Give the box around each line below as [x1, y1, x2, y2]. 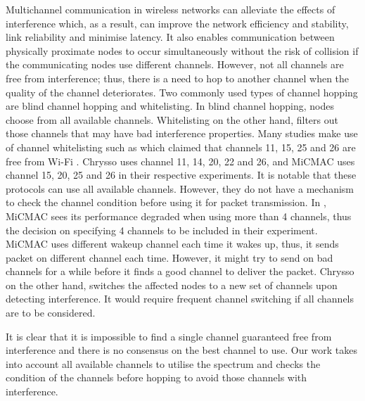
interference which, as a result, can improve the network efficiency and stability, [6, 15, 349, 30]
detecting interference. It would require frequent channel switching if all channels [6, 291, 354, 306]
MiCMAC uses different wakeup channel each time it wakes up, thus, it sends [6, 236, 339, 251]
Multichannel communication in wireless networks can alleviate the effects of [6, 2, 335, 16]
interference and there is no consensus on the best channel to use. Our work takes [6, 343, 358, 357]
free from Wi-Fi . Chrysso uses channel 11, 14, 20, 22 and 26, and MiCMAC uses [6, 153, 355, 168]
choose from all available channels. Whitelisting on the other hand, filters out [6, 112, 338, 127]
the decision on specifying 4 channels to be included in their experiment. [6, 222, 318, 237]
